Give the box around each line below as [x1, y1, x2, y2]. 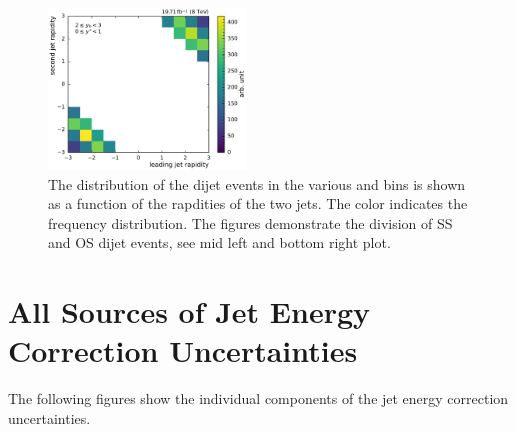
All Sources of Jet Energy [8, 291, 371, 332]
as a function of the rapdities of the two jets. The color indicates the [48, 193, 468, 214]
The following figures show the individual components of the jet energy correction [8, 388, 509, 409]
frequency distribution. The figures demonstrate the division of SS [48, 212, 453, 233]
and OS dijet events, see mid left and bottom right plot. [48, 232, 391, 253]
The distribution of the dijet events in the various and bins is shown [48, 173, 466, 194]
